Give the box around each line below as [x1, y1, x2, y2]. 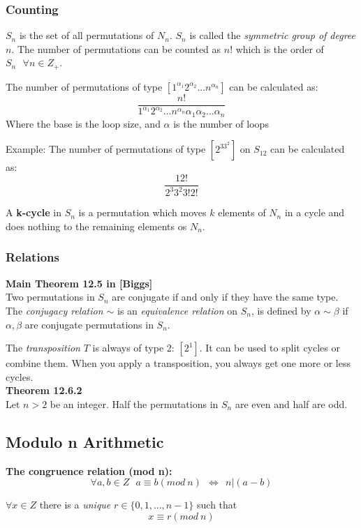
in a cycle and [284, 205, 345, 220]
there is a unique [39, 497, 111, 512]
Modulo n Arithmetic [6, 430, 164, 452]
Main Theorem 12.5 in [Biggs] [6, 276, 153, 290]
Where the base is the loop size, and [6, 116, 161, 130]
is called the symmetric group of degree [189, 28, 356, 43]
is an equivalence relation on [117, 303, 238, 317]
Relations [6, 248, 59, 266]
